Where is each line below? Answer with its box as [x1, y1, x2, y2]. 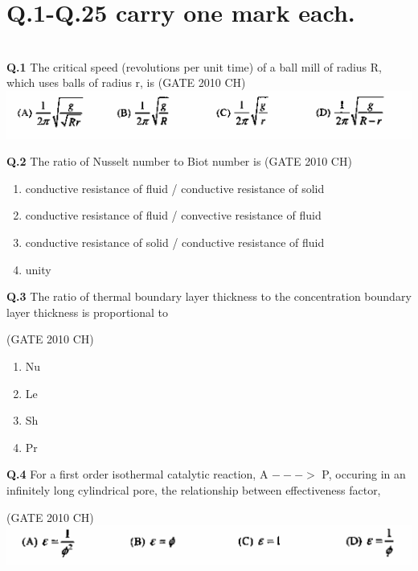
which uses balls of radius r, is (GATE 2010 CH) [6, 74, 246, 91]
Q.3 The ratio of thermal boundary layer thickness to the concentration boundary [6, 288, 412, 305]
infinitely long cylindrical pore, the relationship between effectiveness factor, [6, 481, 381, 498]
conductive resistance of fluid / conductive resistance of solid [25, 179, 325, 196]
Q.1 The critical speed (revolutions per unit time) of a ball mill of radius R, [6, 58, 382, 75]
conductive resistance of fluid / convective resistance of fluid [25, 207, 322, 224]
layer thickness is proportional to [6, 303, 169, 320]
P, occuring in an [322, 466, 406, 483]
